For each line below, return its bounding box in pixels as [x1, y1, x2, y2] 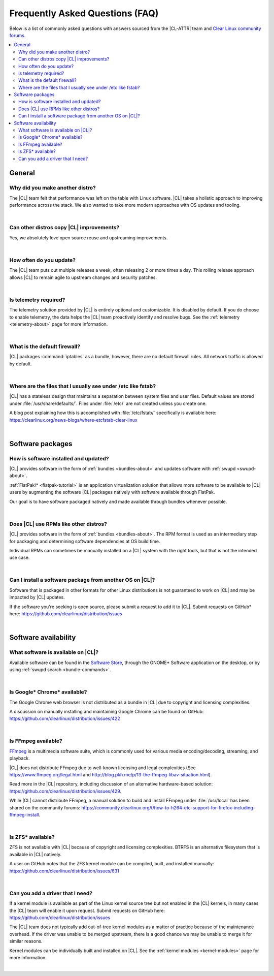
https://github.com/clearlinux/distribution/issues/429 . [9, 788, 122, 794]
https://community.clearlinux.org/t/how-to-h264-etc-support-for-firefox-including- [81, 804, 256, 810]
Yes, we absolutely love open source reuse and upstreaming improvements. [9, 234, 168, 241]
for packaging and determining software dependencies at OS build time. [9, 538, 160, 544]
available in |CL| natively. [9, 851, 62, 857]
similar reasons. [9, 938, 43, 944]
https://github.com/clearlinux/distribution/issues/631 [9, 868, 119, 874]
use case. [9, 554, 30, 561]
